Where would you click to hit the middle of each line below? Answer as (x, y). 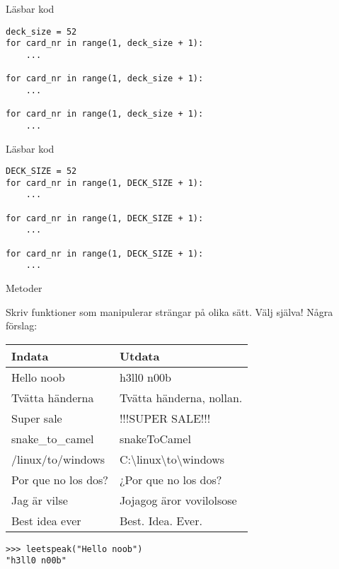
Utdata (139, 356)
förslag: (22, 325)
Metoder (24, 288)
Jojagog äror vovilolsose (178, 500)
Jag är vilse (40, 500)
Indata (30, 356)
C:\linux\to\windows (172, 459)
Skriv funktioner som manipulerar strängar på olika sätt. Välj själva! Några (169, 311)
